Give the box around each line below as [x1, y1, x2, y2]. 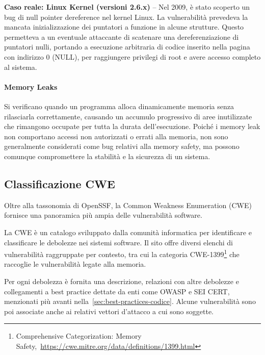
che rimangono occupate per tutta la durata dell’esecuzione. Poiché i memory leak [4, 121, 260, 132]
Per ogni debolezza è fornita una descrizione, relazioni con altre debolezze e [4, 275, 239, 286]
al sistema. [4, 61, 37, 72]
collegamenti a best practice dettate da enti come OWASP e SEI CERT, [4, 286, 230, 296]
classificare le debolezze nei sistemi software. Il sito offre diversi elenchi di [4, 237, 233, 247]
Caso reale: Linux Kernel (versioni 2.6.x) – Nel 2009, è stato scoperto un [4, 2, 250, 12]
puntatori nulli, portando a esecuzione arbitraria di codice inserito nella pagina [4, 41, 250, 52]
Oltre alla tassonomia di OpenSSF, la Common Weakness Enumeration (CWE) [4, 199, 252, 210]
